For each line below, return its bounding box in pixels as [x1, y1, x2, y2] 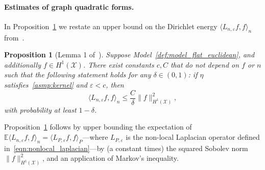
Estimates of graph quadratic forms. [4, 1, 134, 12]
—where [82, 132, 108, 142]
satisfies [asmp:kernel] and [4, 79, 88, 90]
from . [4, 32, 25, 42]
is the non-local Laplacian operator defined [126, 132, 260, 142]
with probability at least [4, 104, 77, 115]
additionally [4, 59, 41, 70]
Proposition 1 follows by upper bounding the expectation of [4, 121, 192, 132]
